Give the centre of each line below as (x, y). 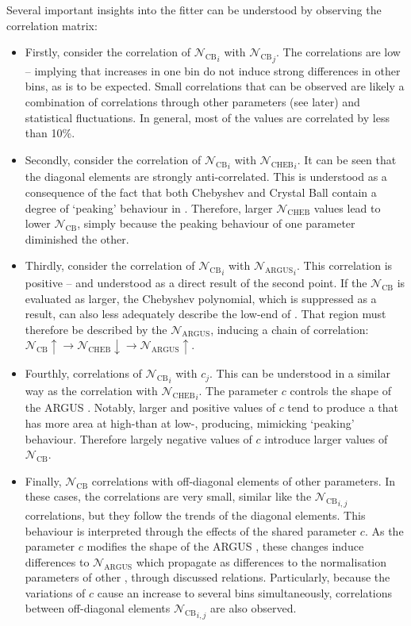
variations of (55, 592)
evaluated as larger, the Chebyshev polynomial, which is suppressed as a (201, 298)
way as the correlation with (91, 390)
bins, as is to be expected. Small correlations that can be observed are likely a (215, 86)
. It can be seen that (347, 159)
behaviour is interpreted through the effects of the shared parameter (191, 530)
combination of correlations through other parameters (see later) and (192, 101)
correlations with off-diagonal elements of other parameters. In (244, 480)
